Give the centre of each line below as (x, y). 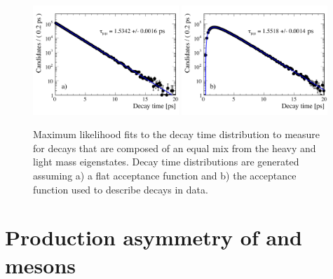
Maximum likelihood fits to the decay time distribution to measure (177, 134)
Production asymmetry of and (154, 237)
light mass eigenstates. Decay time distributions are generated (166, 162)
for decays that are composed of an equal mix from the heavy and (175, 148)
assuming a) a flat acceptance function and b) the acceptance (165, 175)
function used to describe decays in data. (121, 189)
